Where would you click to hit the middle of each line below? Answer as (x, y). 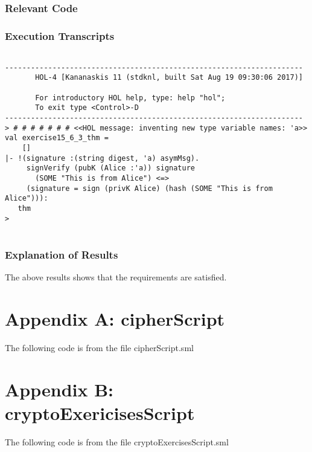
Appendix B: (59, 389)
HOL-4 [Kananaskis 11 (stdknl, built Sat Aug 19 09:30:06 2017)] (169, 78)
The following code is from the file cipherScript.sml (99, 347)
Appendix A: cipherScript (115, 318)
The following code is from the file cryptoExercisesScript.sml (117, 441)
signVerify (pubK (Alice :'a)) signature (110, 168)
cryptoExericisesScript (100, 412)
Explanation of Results (62, 254)
